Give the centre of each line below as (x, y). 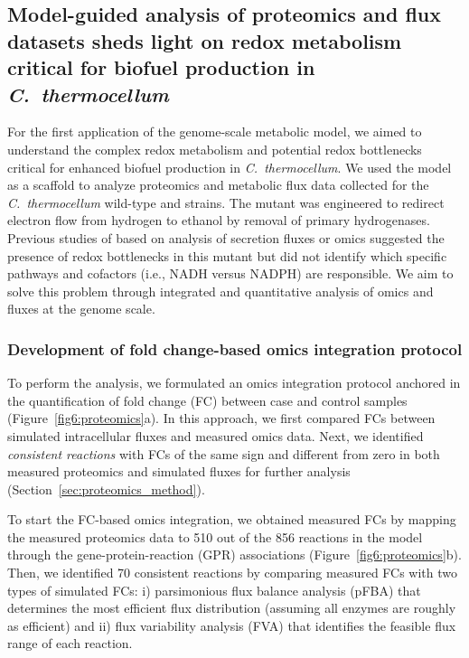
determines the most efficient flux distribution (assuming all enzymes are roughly (232, 608)
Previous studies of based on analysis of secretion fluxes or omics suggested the (226, 237)
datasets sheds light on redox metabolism (205, 40)
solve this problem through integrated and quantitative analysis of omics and (220, 291)
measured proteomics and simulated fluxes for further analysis (179, 471)
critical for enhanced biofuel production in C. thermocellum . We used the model (230, 167)
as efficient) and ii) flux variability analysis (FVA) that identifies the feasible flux (232, 625)
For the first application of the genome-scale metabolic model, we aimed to (215, 132)
